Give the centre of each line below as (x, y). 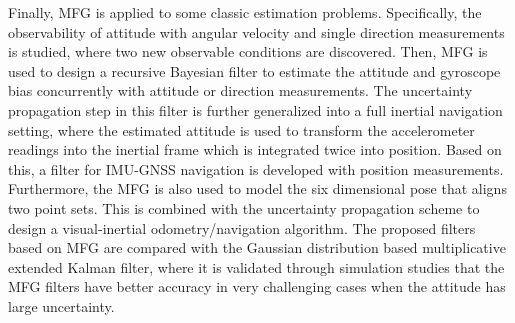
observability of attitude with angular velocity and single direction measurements (256, 31)
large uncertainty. (61, 305)
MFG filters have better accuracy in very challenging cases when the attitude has (257, 286)
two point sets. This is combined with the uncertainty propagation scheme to (244, 207)
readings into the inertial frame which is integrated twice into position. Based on (255, 149)
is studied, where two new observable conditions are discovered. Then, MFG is (248, 51)
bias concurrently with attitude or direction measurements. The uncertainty (240, 90)
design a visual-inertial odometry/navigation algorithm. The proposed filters (242, 227)
